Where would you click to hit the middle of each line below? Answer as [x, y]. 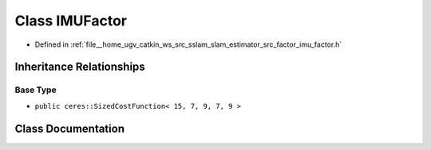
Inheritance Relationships [80, 67]
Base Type [36, 90]
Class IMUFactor [71, 21]
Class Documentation [70, 128]
